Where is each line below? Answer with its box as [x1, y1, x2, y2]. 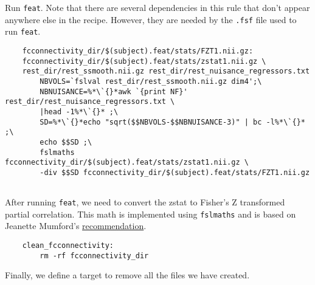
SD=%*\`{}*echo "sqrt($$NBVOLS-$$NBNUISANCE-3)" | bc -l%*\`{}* [40, 117, 305, 126]
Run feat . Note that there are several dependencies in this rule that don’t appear [5, 1, 310, 13]
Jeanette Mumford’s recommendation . [5, 219, 147, 232]
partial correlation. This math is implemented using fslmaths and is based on [5, 207, 296, 220]
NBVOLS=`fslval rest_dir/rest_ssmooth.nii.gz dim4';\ [40, 77, 262, 86]
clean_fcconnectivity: [22, 241, 114, 250]
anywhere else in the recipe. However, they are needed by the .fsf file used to [5, 13, 297, 26]
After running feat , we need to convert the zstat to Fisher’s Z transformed [5, 196, 285, 208]
